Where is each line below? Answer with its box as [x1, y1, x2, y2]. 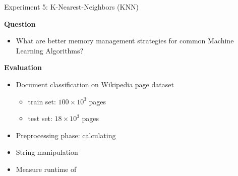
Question [4, 18, 36, 29]
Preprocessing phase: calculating [16, 130, 116, 140]
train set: [28, 96, 56, 106]
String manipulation [16, 147, 78, 157]
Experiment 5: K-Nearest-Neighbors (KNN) [4, 2, 139, 12]
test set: [28, 113, 52, 124]
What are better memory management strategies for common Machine [16, 35, 234, 46]
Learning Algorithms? [16, 45, 84, 55]
